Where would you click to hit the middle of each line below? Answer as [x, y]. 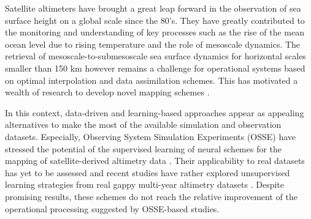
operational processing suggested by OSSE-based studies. [112, 208]
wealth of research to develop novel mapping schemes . [107, 92]
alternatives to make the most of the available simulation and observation [143, 124]
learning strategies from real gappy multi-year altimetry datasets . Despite [145, 184]
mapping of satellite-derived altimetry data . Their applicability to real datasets [155, 161]
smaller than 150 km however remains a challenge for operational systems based [155, 68]
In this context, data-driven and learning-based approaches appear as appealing [155, 112]
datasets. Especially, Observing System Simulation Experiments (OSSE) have [151, 136]
